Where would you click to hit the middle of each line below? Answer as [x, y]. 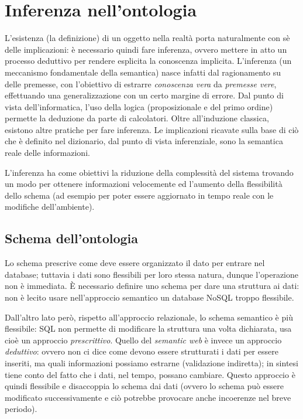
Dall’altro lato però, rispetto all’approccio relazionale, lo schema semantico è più [149, 317]
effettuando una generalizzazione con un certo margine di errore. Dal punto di [144, 95]
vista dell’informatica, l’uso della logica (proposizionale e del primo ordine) [139, 106]
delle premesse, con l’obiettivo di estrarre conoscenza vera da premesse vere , [141, 84]
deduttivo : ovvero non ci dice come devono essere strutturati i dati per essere [142, 351]
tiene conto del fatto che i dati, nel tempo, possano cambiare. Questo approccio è [150, 374]
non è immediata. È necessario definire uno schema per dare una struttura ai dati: [152, 286]
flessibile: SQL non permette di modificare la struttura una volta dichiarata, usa [148, 328]
